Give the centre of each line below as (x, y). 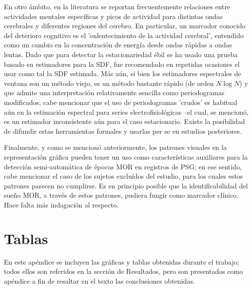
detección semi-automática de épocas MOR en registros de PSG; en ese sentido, (123, 166)
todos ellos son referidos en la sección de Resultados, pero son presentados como (124, 271)
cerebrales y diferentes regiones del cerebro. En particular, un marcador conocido (125, 26)
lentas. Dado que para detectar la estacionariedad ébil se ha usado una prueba (121, 54)
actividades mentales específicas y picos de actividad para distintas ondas (113, 16)
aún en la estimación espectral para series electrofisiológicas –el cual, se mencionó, (126, 112)
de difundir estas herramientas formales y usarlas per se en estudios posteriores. (123, 131)
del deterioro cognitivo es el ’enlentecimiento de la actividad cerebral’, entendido (124, 35)
